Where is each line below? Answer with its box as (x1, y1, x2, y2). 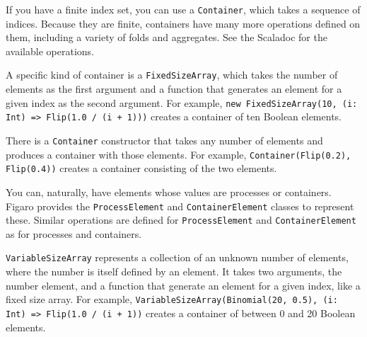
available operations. (6, 43, 94, 58)
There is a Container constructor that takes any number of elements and (6, 133, 323, 147)
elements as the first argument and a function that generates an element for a (6, 81, 342, 96)
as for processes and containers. (6, 226, 142, 241)
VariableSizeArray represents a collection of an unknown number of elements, (6, 250, 349, 265)
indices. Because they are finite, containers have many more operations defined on (6, 16, 361, 30)
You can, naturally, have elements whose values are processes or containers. (6, 184, 332, 199)
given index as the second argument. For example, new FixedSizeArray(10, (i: (6, 95, 358, 110)
